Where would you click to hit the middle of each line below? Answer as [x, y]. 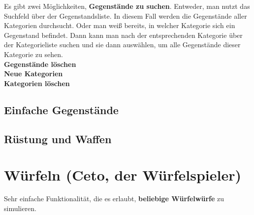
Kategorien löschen [37, 83]
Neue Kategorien [33, 74]
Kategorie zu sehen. [33, 54]
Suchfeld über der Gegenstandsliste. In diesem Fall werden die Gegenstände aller [126, 15]
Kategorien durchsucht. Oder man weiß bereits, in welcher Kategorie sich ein [120, 25]
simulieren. [20, 208]
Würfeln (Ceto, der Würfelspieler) [123, 175]
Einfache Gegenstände [61, 109]
